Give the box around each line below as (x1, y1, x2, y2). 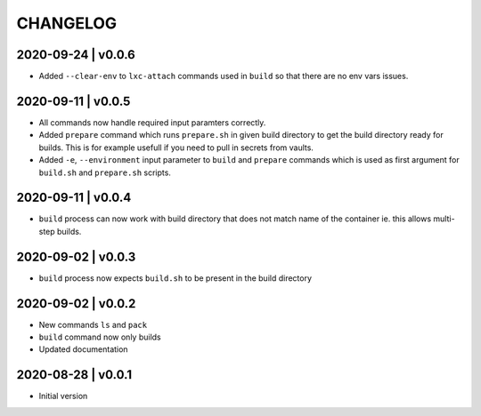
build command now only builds (38, 332, 161, 342)
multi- (433, 213, 455, 224)
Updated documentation (38, 344, 128, 355)
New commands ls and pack (38, 319, 147, 330)
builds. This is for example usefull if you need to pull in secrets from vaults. (38, 142, 314, 153)
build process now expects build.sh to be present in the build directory (38, 272, 312, 284)
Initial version (38, 391, 88, 402)
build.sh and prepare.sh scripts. (38, 167, 171, 178)
